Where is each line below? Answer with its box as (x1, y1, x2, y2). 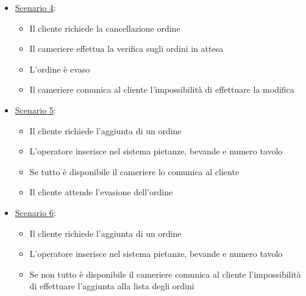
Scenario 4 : (15, 1, 56, 13)
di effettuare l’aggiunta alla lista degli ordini (29, 280, 194, 292)
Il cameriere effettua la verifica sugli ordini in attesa (29, 42, 224, 55)
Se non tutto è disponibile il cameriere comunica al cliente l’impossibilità (29, 267, 301, 280)
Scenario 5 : (15, 103, 56, 116)
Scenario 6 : (15, 206, 56, 218)
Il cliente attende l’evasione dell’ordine (29, 186, 173, 198)
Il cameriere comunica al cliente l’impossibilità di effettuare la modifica (29, 83, 294, 96)
